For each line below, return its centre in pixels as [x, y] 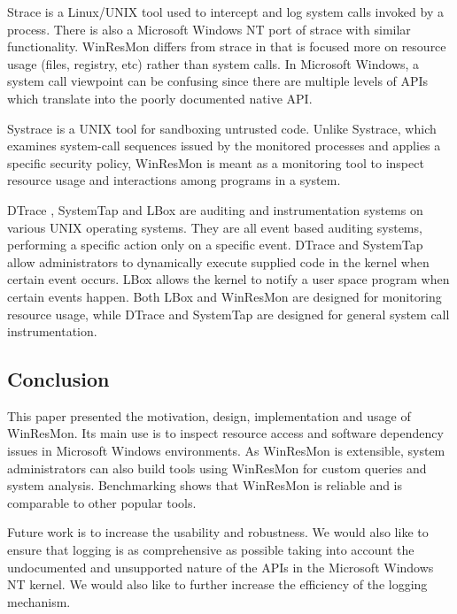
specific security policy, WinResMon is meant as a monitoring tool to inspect [216, 162]
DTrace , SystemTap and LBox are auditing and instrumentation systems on [215, 209]
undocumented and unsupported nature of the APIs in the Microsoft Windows [221, 567]
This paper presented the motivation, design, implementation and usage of [209, 415]
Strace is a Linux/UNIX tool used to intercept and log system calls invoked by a [225, 12]
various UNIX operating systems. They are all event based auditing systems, [215, 227]
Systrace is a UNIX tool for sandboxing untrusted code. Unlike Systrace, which [222, 128]
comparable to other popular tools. [102, 502]
